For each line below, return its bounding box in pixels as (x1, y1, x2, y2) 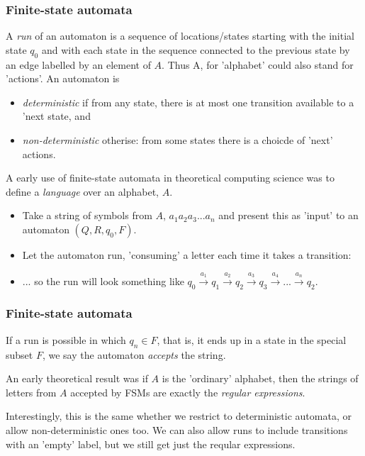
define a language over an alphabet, (6, 184, 159, 199)
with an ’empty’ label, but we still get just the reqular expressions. (6, 436, 296, 451)
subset (6, 347, 33, 362)
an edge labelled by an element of (6, 57, 151, 72)
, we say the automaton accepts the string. (42, 347, 226, 362)
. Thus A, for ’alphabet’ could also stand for (162, 57, 354, 72)
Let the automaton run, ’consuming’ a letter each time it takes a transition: (22, 247, 352, 262)
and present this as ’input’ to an (218, 208, 359, 223)
